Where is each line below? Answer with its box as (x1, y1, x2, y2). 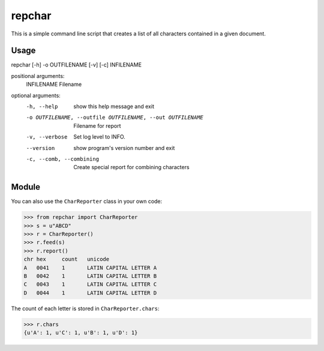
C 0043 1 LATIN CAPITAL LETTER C (23, 281, 157, 288)
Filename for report (73, 122, 121, 129)
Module (11, 182, 40, 192)
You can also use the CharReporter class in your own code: (11, 198, 163, 205)
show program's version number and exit (73, 144, 175, 151)
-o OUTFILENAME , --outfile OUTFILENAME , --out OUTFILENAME (26, 114, 204, 121)
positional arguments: (11, 72, 65, 79)
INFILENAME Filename (26, 81, 82, 88)
